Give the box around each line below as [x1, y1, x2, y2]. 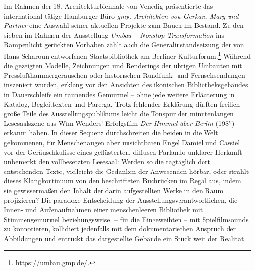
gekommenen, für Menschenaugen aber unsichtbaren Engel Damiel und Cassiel [4, 137, 240, 147]
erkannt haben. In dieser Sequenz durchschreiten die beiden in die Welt [4, 127, 218, 138]
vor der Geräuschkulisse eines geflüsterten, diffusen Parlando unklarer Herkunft [4, 147, 242, 157]
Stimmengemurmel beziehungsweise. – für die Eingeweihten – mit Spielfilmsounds [4, 214, 249, 224]
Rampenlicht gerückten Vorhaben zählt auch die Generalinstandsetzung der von [4, 39, 244, 49]
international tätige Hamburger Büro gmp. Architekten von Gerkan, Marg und [4, 10, 239, 21]
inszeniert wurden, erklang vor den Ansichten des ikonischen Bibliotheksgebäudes [4, 79, 248, 90]
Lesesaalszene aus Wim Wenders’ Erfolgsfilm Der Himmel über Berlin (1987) [4, 118, 235, 128]
